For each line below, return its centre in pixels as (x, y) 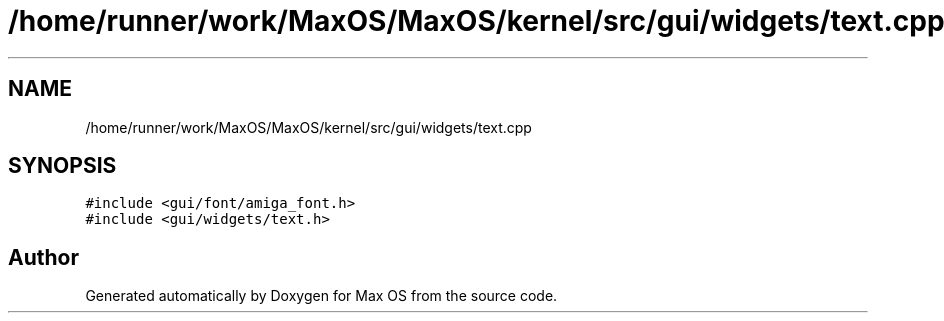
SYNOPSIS (62, 166)
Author (43, 257)
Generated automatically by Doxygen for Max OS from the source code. (321, 296)
